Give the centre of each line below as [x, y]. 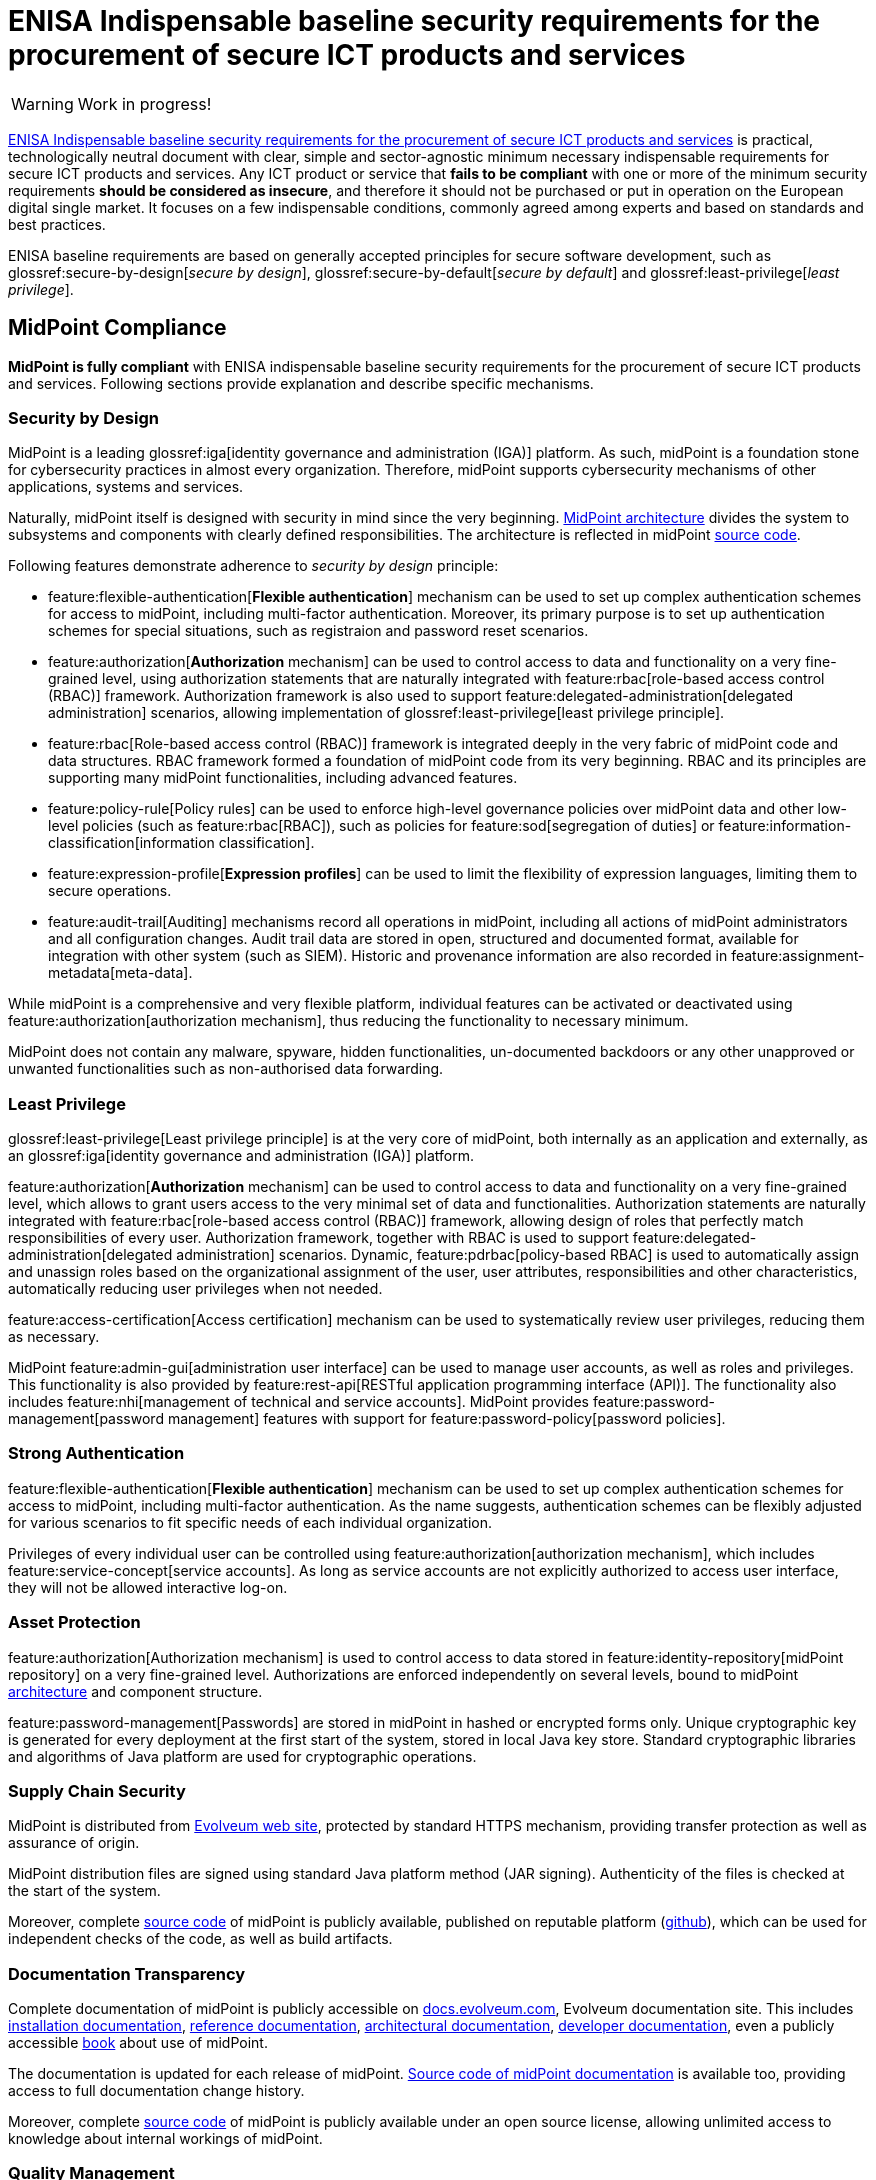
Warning [42, 103]
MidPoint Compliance [117, 328]
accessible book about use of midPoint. [138, 2043]
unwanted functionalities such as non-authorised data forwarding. [226, 1069]
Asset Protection [74, 1622]
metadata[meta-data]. [120, 973]
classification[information [131, 843]
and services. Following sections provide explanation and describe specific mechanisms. [301, 383]
